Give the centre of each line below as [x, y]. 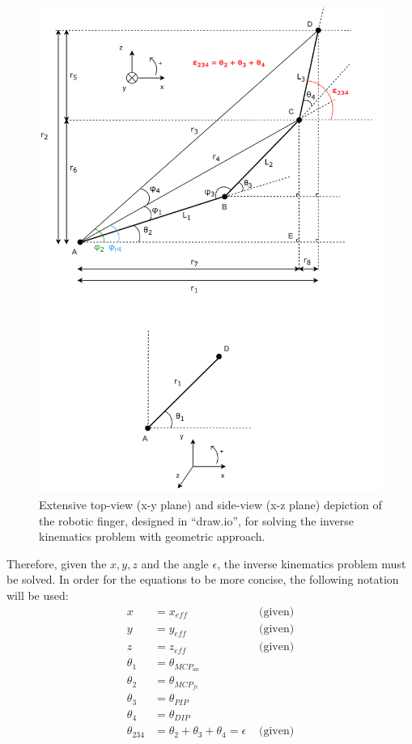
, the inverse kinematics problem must [312, 563]
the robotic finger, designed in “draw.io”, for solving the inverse [196, 520]
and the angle [175, 563]
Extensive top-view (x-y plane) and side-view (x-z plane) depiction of [210, 504]
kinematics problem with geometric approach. [152, 536]
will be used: [38, 595]
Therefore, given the [57, 563]
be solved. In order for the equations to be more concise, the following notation [203, 579]
